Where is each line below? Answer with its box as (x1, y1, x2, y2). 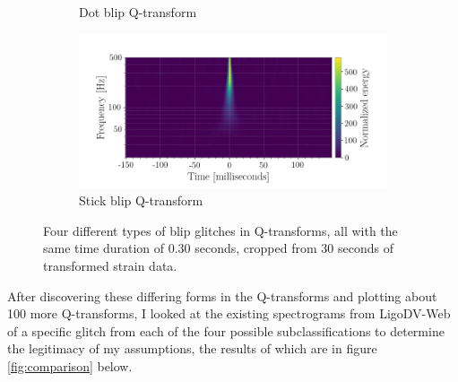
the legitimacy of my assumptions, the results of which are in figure (7, 339, 377, 358)
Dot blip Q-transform (79, 3, 197, 21)
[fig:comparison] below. (7, 356, 133, 375)
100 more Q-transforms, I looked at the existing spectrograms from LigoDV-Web (7, 304, 451, 323)
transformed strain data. (43, 256, 177, 274)
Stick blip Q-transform (79, 191, 203, 210)
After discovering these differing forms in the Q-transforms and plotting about (7, 286, 437, 305)
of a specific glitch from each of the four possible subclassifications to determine (7, 321, 445, 340)
